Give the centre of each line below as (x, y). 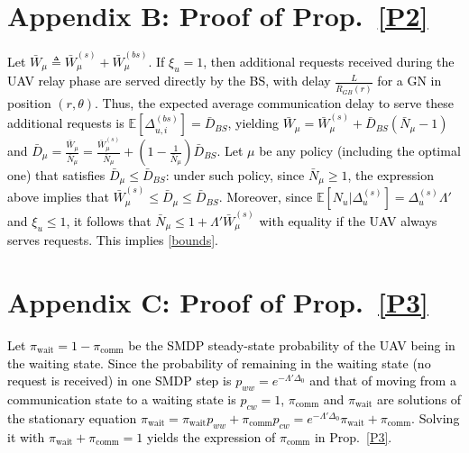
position (29, 103)
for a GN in (409, 81)
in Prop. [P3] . (353, 436)
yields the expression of (212, 436)
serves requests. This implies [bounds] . (113, 240)
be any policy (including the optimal (360, 151)
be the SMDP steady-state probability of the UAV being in (292, 344)
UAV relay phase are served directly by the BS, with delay (169, 81)
